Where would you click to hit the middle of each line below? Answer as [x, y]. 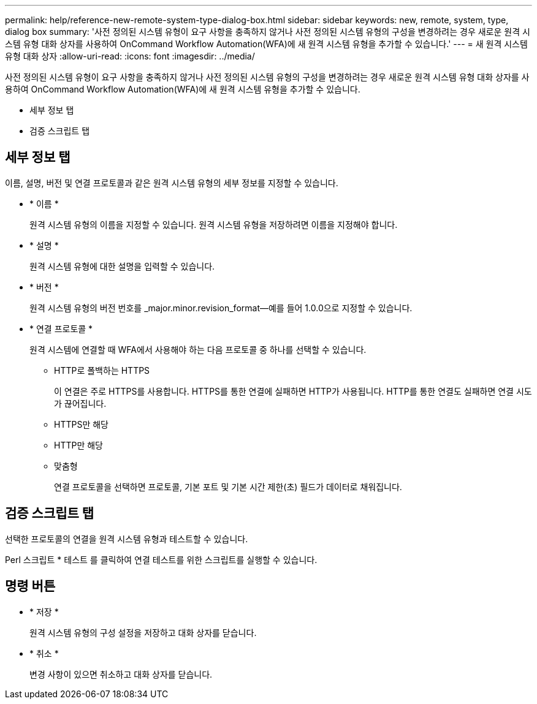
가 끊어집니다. [80, 403]
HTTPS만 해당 [81, 424]
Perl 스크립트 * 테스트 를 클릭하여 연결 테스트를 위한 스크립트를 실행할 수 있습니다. [161, 559]
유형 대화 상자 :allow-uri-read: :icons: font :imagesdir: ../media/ [130, 56]
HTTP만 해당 [78, 445]
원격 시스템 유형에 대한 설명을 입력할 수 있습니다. [122, 266]
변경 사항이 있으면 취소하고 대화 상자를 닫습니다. [121, 674]
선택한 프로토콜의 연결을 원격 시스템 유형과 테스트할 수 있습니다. [127, 539]
